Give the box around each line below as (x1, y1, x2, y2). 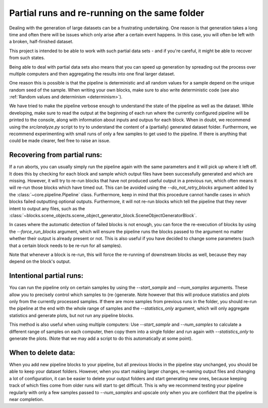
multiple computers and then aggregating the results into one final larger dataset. (9, 71, 175, 77)
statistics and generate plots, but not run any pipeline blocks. (9, 312, 134, 318)
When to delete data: (9, 348, 75, 357)
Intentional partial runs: (9, 271, 84, 280)
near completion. (9, 396, 44, 402)
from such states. (9, 55, 45, 61)
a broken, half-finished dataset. (9, 39, 74, 45)
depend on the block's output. (9, 258, 71, 264)
